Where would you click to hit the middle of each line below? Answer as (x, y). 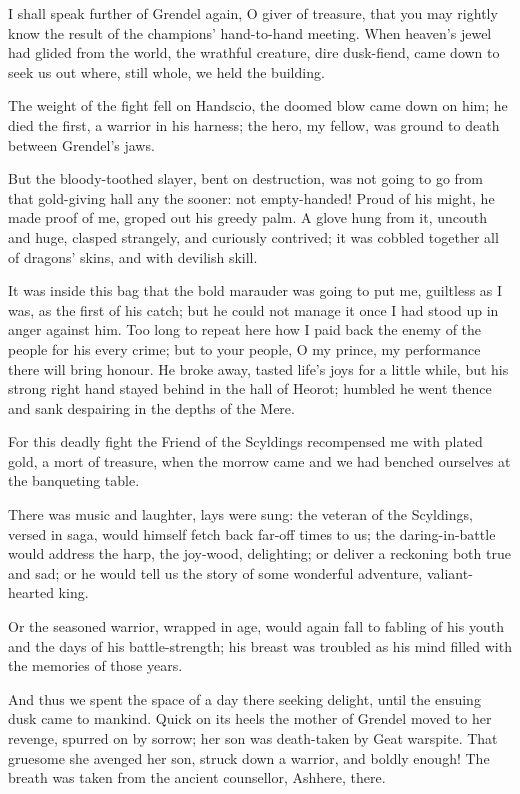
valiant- (449, 572)
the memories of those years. (95, 665)
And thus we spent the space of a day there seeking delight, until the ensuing (244, 698)
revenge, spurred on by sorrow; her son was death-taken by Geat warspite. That (253, 738)
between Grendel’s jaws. (81, 144)
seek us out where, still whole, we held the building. (166, 71)
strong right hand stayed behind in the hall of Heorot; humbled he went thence (250, 388)
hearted (31, 592)
